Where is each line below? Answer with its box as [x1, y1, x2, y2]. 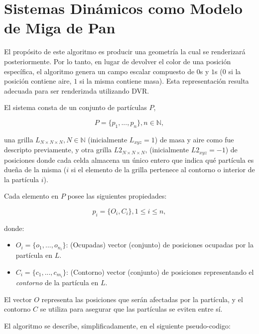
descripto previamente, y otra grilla [4, 144, 112, 155]
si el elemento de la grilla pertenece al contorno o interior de [71, 164, 255, 175]
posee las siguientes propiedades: [67, 191, 167, 201]
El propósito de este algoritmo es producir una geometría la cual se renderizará [4, 46, 246, 57]
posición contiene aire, [4, 76, 72, 86]
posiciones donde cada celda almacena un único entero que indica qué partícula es [4, 154, 254, 165]
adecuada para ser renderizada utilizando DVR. [4, 85, 149, 96]
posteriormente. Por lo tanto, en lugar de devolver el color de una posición [4, 56, 231, 66]
